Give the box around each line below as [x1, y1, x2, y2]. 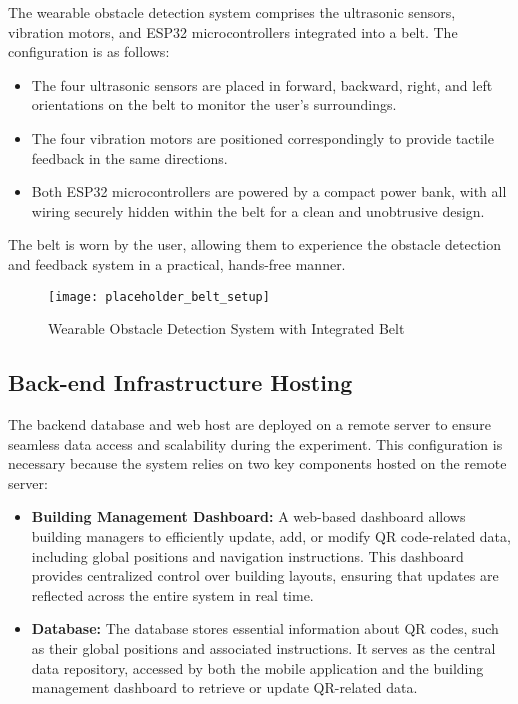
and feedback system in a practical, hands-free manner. [8, 253, 346, 274]
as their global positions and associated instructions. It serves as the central [31, 637, 496, 658]
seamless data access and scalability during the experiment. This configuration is [8, 433, 503, 454]
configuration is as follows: [8, 41, 170, 62]
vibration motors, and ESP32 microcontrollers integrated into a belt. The [8, 21, 458, 42]
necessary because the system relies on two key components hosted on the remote [8, 453, 507, 474]
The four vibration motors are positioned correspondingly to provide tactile [31, 127, 494, 148]
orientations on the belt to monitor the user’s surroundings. [31, 94, 397, 115]
